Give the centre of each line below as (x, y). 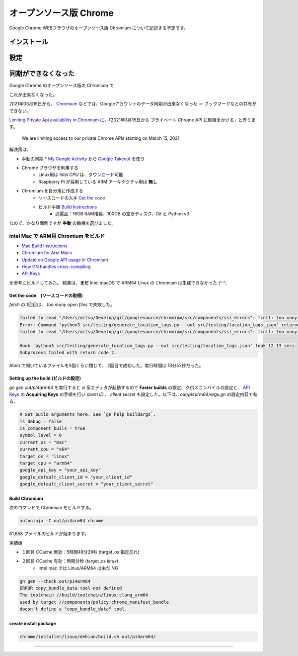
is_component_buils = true (52, 428)
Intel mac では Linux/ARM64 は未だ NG (78, 568)
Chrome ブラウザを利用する (50, 168)
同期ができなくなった (42, 74)
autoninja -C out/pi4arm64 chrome (62, 521)
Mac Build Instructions (44, 246)
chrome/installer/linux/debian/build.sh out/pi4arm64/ (88, 636)
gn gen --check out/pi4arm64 (55, 581)
